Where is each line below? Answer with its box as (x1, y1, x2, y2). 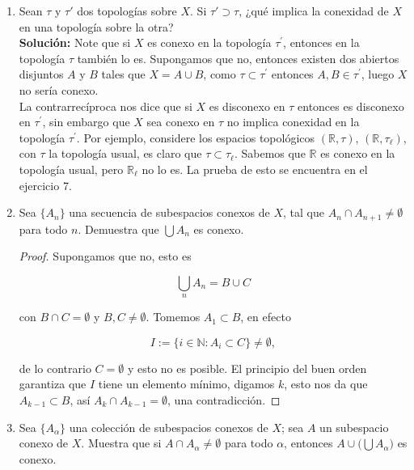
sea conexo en (146, 113, 215, 130)
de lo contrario (19, 359, 91, 376)
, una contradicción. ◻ (167, 391, 281, 408)
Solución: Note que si (19, 34, 131, 51)
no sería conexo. (19, 81, 99, 98)
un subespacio (319, 418, 389, 435)
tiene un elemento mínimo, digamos (98, 375, 275, 392)
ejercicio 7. (19, 176, 72, 193)
